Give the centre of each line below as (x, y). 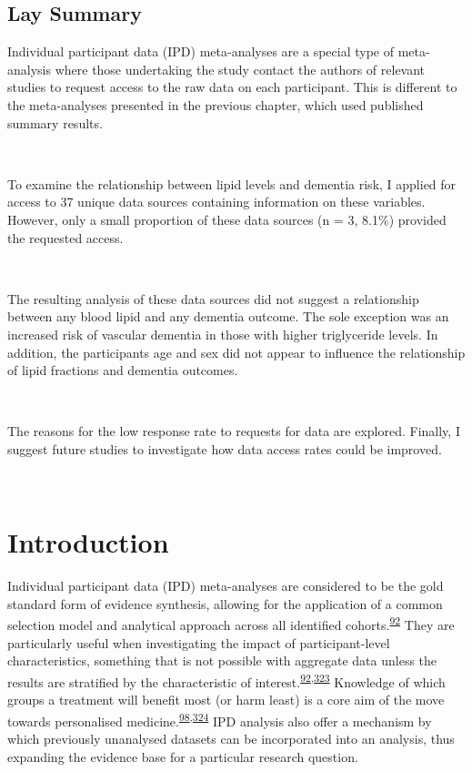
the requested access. (65, 237)
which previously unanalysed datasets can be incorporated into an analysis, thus (231, 738)
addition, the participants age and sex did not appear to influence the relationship (236, 352)
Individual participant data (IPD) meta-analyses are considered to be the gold (226, 586)
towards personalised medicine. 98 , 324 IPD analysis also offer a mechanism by (220, 719)
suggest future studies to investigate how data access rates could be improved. (225, 448)
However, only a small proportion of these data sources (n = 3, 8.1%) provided (227, 219)
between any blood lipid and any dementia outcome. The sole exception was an (228, 316)
